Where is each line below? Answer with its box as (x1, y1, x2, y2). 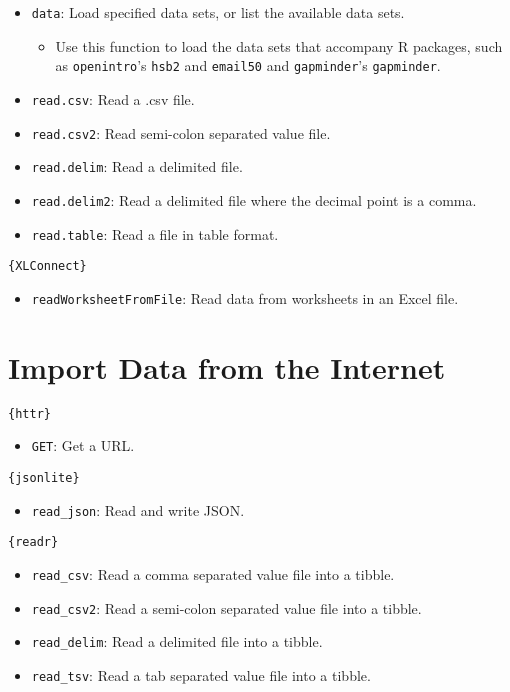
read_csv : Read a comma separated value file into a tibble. (31, 563, 395, 584)
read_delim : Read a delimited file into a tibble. (31, 631, 323, 652)
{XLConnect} (8, 259, 87, 274)
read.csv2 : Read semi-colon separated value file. (31, 122, 331, 143)
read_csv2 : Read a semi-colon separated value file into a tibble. (31, 597, 422, 618)
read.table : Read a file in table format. (31, 223, 279, 244)
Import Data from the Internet (8, 346, 446, 387)
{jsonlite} (8, 470, 80, 485)
